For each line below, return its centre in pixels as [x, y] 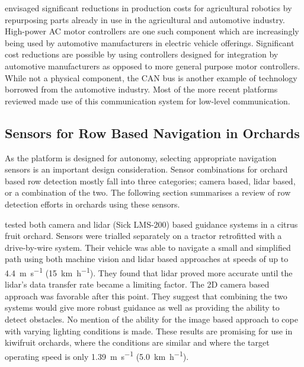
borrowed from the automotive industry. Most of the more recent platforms [141, 89]
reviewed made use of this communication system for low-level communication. [148, 100]
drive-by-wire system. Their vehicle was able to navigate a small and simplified [148, 247]
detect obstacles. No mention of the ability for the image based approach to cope [151, 319]
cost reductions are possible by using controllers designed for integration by [142, 54]
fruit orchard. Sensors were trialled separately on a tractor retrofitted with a [143, 236]
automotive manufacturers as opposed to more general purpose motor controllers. [153, 66]
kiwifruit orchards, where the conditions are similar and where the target [137, 342]
